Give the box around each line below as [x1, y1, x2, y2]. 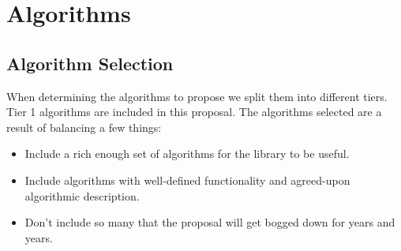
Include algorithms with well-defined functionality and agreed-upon [24, 171, 350, 188]
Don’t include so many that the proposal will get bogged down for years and [24, 214, 395, 230]
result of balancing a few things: [6, 118, 162, 135]
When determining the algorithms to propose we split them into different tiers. [6, 88, 388, 104]
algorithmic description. [24, 187, 140, 204]
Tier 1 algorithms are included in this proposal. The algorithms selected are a [6, 103, 382, 120]
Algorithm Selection [6, 51, 174, 75]
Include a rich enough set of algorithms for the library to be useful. [24, 145, 350, 162]
